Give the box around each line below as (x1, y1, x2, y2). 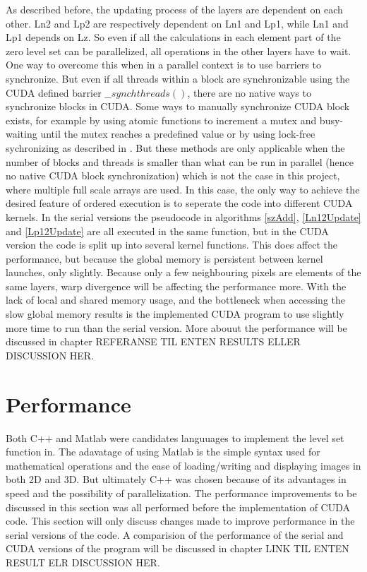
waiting (6, 126, 37, 141)
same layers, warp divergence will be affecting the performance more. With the (6, 278, 347, 293)
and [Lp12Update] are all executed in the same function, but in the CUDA (6, 223, 329, 238)
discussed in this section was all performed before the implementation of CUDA (6, 499, 351, 514)
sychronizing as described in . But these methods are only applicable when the (6, 140, 345, 155)
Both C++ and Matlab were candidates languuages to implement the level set (6, 430, 344, 445)
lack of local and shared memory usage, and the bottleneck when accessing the (6, 292, 346, 307)
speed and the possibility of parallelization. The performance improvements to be (6, 485, 357, 500)
